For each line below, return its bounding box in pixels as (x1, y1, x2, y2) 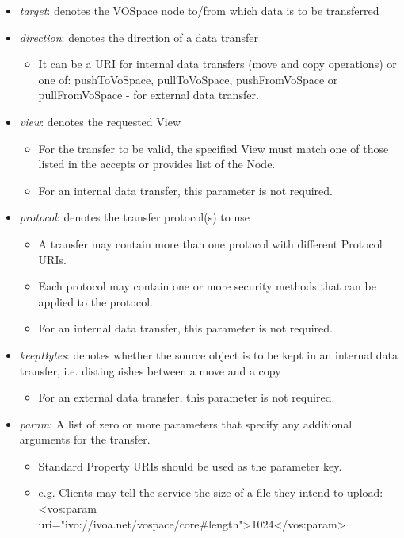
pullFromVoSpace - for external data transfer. (38, 86, 259, 103)
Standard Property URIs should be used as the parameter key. (38, 457, 342, 474)
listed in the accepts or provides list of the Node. (38, 156, 276, 172)
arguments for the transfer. (19, 431, 151, 448)
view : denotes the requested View (19, 113, 181, 129)
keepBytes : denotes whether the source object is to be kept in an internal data (19, 346, 398, 363)
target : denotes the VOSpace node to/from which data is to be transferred (19, 2, 379, 18)
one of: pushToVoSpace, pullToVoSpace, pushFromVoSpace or (38, 71, 338, 87)
